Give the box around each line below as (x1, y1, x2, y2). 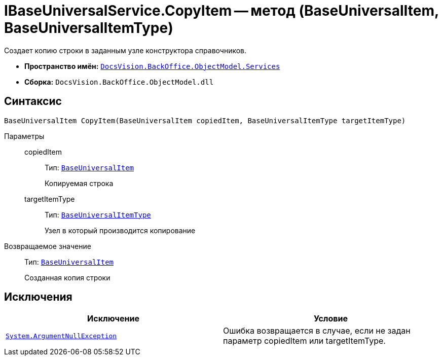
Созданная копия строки (24, 273, 110, 282)
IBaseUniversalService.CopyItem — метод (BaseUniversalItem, (4, 2, 439, 19)
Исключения (4, 291, 72, 304)
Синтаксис (4, 95, 62, 108)
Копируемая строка (45, 178, 114, 188)
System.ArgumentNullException (6, 332, 117, 340)
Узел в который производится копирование (45, 226, 196, 235)
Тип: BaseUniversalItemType (45, 210, 151, 219)
